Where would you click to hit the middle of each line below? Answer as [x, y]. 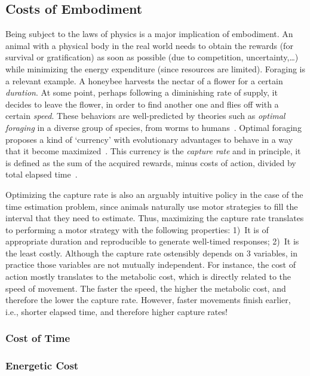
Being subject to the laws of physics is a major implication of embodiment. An [149, 34]
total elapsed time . [42, 174]
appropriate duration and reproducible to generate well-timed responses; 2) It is [152, 241]
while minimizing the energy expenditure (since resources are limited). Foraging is [156, 68]
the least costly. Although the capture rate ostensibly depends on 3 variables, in [152, 253]
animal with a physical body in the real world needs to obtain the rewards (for [149, 45]
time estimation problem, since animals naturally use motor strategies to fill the [152, 206]
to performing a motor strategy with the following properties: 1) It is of [137, 229]
